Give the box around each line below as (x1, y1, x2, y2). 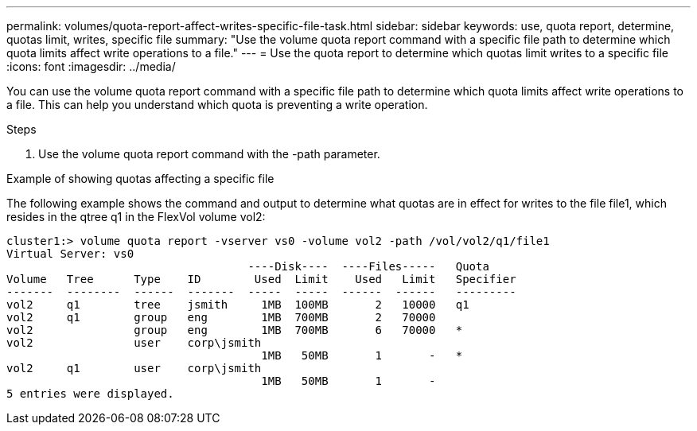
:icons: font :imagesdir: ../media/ (6, 60, 176, 73)
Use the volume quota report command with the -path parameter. (38, 147, 380, 161)
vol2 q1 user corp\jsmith (6, 362, 262, 375)
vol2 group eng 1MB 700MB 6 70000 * (6, 324, 463, 336)
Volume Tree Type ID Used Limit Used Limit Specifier (6, 273, 516, 285)
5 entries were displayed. (6, 387, 174, 400)
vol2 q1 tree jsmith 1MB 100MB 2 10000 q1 (6, 298, 469, 311)
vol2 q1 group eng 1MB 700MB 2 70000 (6, 311, 436, 324)
